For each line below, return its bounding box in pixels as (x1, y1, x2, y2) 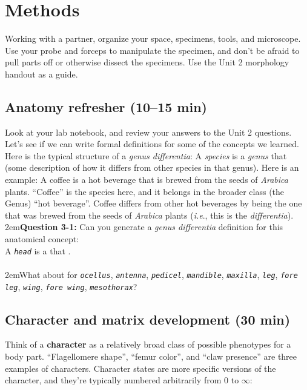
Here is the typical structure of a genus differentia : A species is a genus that (5, 149, 287, 162)
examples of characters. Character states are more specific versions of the (5, 362, 276, 374)
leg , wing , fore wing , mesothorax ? (5, 280, 137, 292)
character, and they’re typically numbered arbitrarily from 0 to (5, 374, 239, 386)
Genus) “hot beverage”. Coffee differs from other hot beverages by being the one (5, 197, 302, 210)
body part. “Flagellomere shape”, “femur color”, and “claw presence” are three (5, 350, 297, 362)
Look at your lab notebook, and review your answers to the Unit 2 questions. (5, 125, 292, 138)
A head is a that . (5, 244, 71, 257)
